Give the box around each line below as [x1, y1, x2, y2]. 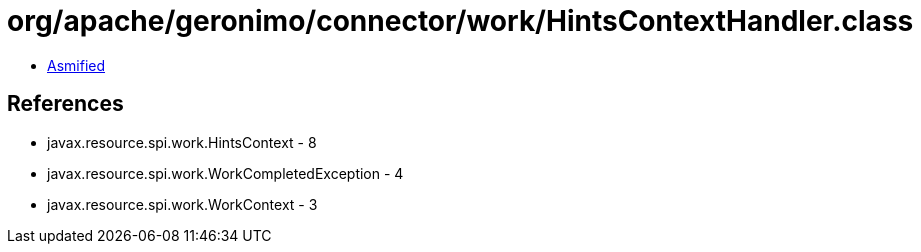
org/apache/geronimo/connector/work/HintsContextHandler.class [7, 4, 914, 38]
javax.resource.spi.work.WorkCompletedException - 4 [47, 164, 404, 182]
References [7, 91, 124, 117]
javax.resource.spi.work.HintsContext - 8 [47, 133, 317, 151]
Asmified [47, 56, 106, 74]
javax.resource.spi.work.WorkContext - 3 [47, 195, 318, 213]
